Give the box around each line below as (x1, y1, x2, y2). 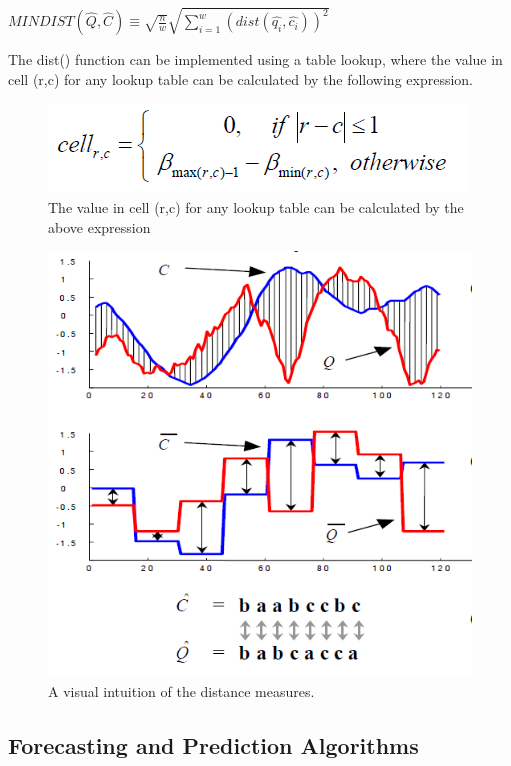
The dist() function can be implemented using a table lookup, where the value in (8, 49, 503, 70)
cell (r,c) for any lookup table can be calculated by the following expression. (8, 68, 474, 89)
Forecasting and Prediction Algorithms (8, 730, 419, 761)
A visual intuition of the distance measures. (48, 681, 315, 702)
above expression (48, 216, 151, 237)
